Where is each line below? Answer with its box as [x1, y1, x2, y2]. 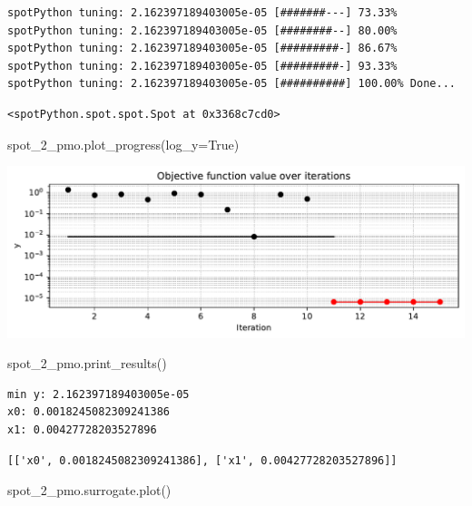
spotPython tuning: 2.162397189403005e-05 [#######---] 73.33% [7, 6, 398, 19]
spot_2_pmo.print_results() [7, 354, 167, 373]
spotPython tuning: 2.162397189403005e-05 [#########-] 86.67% [7, 42, 398, 55]
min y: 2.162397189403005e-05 [7, 387, 190, 401]
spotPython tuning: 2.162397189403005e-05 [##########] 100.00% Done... [7, 77, 456, 91]
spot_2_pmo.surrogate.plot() [7, 481, 172, 500]
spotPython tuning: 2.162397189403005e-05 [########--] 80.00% [7, 24, 398, 37]
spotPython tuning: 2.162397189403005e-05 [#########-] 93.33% [7, 59, 398, 73]
